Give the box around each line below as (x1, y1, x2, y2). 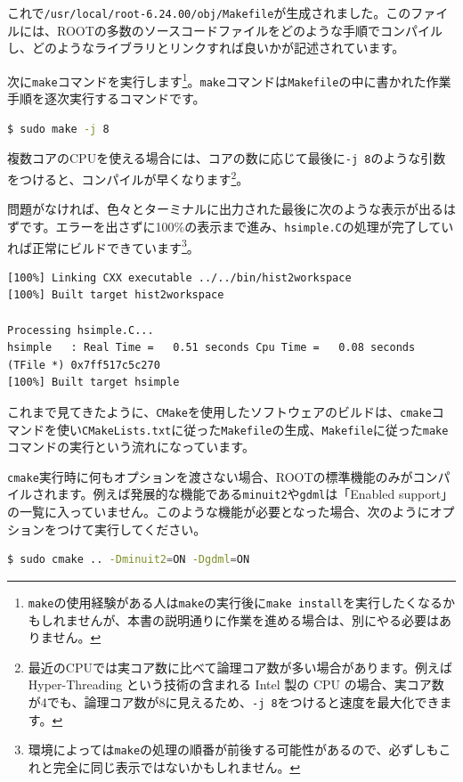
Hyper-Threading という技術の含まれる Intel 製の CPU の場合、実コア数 (28, 675, 444, 694)
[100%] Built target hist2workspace (7, 289, 224, 302)
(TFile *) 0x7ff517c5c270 (7, 358, 160, 371)
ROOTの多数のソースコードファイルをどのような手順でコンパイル (56, 20, 443, 39)
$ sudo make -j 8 (7, 122, 110, 135)
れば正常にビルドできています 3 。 (7, 235, 199, 257)
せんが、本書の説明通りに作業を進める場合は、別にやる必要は (77, 610, 440, 629)
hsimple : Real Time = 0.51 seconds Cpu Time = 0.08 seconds (7, 341, 416, 354)
